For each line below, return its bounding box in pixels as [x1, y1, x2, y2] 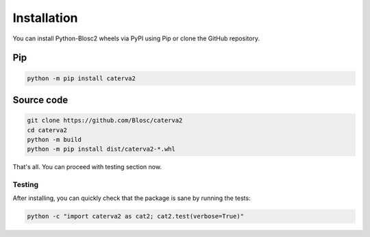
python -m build [27, 136, 82, 143]
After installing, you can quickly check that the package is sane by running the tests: [12, 194, 251, 202]
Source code [12, 94, 69, 105]
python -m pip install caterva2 [27, 74, 136, 82]
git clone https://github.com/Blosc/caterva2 [27, 116, 183, 125]
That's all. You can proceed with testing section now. [12, 163, 162, 171]
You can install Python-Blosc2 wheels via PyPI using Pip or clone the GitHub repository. [12, 34, 260, 42]
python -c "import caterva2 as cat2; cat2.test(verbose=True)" [27, 212, 245, 221]
